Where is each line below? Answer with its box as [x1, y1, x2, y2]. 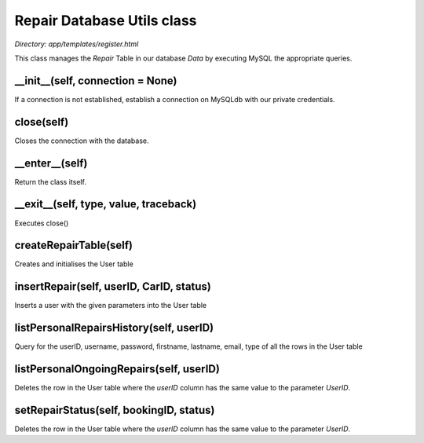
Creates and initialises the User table [14, 259, 133, 269]
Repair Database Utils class [14, 12, 197, 29]
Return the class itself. [14, 177, 86, 186]
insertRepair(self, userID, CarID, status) [14, 280, 212, 294]
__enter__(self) [14, 156, 88, 170]
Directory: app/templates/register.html [14, 39, 139, 49]
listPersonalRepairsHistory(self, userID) [14, 321, 214, 335]
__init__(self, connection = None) [14, 74, 177, 87]
